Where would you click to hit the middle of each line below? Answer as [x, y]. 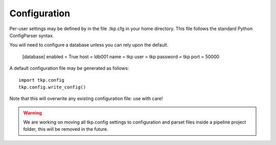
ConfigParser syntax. [32, 35]
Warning [32, 113]
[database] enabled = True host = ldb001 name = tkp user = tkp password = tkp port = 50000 [121, 57]
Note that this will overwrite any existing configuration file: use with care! [86, 99]
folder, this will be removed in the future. [66, 129]
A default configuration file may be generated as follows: [69, 68]
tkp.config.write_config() [52, 87]
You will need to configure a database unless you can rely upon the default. [89, 45]
